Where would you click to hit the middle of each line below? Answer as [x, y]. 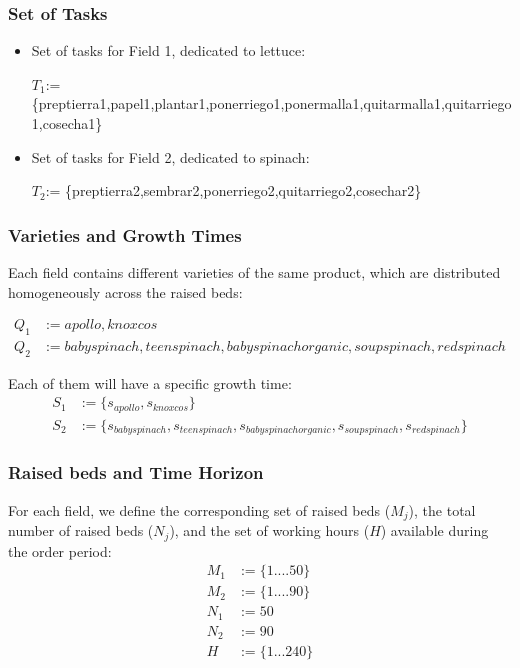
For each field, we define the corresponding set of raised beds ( [199, 509]
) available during [434, 530]
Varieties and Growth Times [125, 234]
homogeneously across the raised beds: [125, 291]
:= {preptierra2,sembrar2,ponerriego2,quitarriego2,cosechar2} [233, 190]
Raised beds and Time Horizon [136, 472]
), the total [442, 509]
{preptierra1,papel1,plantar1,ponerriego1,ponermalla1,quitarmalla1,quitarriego [271, 103]
